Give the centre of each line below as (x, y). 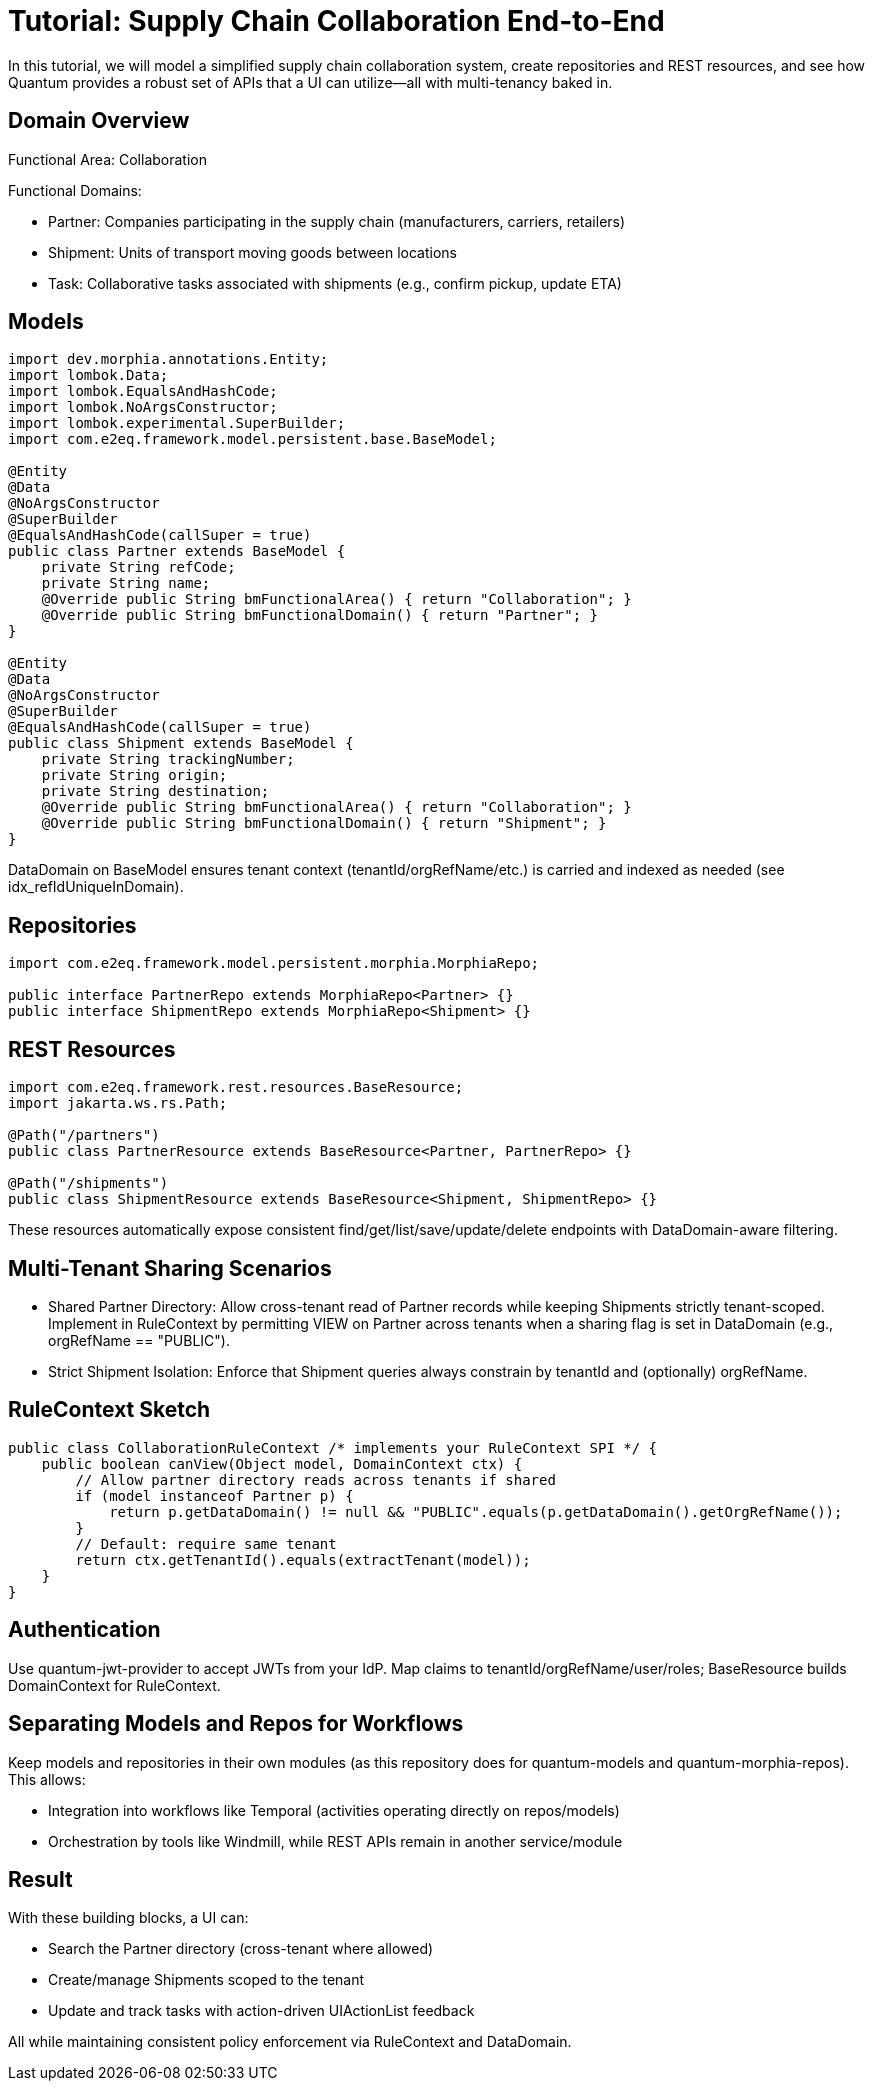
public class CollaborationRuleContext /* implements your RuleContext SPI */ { (333, 1447)
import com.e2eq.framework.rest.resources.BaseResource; (236, 1087)
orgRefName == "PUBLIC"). (139, 1340)
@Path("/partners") (84, 1135)
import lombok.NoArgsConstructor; (143, 407)
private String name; (126, 583)
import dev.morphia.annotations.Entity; (168, 359)
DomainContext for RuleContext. (114, 1685)
